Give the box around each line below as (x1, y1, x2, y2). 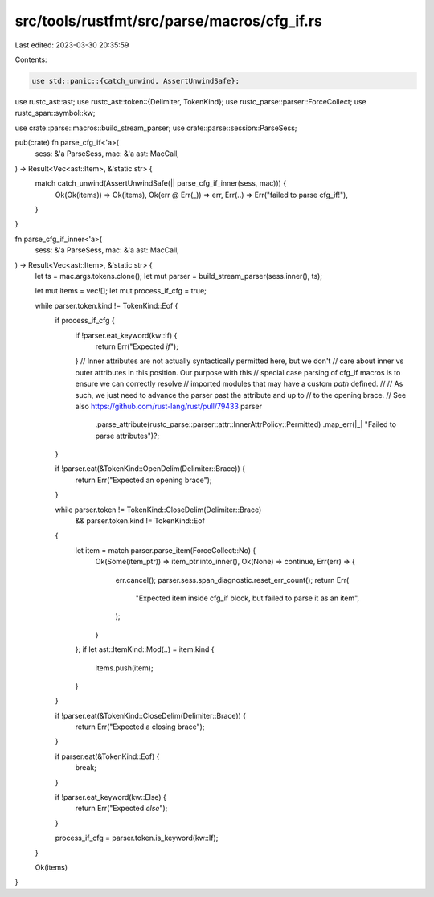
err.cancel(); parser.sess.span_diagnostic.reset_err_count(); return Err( (115, 575, 350, 584)
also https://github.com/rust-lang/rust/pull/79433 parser (75, 401, 263, 411)
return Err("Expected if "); (95, 342, 178, 351)
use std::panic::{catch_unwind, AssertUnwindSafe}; (31, 76, 240, 85)
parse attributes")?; (95, 431, 160, 440)
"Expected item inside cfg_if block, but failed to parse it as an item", (135, 593, 360, 603)
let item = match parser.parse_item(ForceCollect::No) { (75, 545, 256, 555)
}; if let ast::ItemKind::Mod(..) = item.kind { (75, 645, 215, 654)
